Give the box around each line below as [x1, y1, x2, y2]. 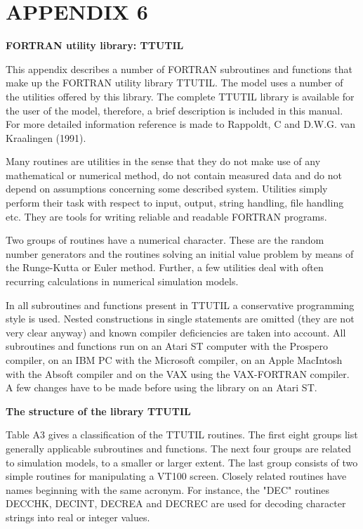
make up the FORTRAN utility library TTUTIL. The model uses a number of [6, 75, 343, 90]
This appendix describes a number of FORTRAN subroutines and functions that [6, 61, 352, 76]
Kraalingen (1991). [6, 130, 86, 145]
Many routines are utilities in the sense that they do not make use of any [6, 154, 321, 169]
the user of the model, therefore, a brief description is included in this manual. [6, 103, 343, 117]
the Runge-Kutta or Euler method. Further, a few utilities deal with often [6, 260, 324, 275]
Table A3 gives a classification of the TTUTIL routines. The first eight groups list [6, 427, 358, 442]
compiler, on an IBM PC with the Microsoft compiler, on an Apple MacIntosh [6, 353, 343, 367]
